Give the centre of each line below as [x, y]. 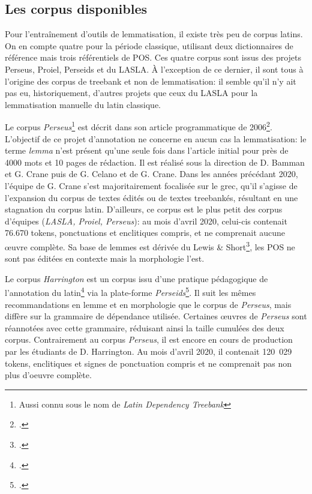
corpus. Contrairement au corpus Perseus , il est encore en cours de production [149, 339]
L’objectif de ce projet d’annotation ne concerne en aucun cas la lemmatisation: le [156, 138]
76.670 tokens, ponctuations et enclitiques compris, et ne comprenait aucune [145, 233]
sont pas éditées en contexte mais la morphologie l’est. [105, 258]
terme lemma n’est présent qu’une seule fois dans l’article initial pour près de [147, 150]
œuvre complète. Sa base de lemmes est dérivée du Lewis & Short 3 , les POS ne [150, 245]
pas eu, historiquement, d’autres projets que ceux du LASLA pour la [131, 93]
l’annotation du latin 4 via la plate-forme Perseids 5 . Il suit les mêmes [130, 292]
